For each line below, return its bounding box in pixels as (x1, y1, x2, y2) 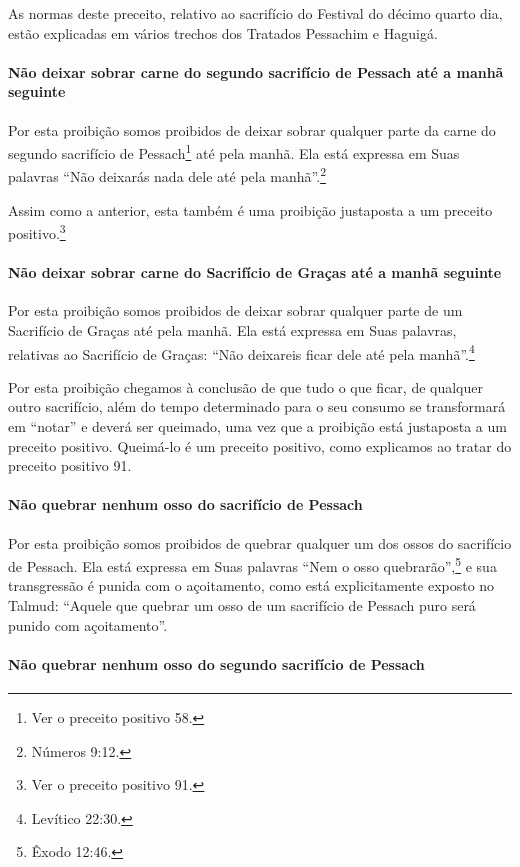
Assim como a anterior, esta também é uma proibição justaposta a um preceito (8, 199, 493, 220)
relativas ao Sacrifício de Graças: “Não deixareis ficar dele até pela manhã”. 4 (8, 340, 475, 364)
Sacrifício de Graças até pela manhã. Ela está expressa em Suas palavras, (8, 319, 457, 340)
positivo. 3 (8, 220, 66, 243)
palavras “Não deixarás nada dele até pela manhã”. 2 (8, 163, 326, 187)
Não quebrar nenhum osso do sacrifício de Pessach (8, 494, 363, 515)
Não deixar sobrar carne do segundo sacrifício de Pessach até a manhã (8, 61, 504, 82)
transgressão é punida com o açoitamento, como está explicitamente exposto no (8, 575, 495, 596)
